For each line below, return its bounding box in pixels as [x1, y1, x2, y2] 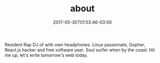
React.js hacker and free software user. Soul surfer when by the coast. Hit [4, 47, 155, 53]
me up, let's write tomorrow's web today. [4, 52, 88, 58]
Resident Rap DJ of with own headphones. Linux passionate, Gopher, [4, 41, 146, 47]
